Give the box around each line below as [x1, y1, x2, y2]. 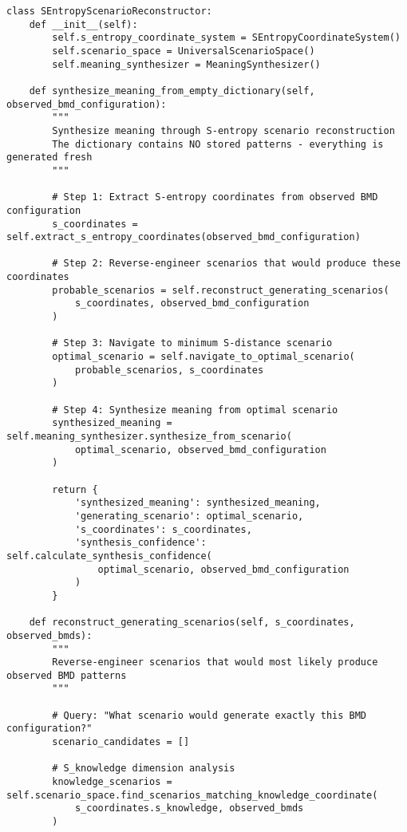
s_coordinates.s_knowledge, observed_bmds [74, 802, 304, 814]
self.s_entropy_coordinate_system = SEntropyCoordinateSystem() [52, 32, 401, 44]
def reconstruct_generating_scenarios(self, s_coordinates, [29, 617, 355, 629]
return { [52, 483, 98, 495]
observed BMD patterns [6, 669, 127, 681]
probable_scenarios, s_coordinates [74, 364, 264, 376]
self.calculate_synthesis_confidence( [6, 550, 212, 562]
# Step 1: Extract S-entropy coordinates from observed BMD [52, 191, 378, 203]
